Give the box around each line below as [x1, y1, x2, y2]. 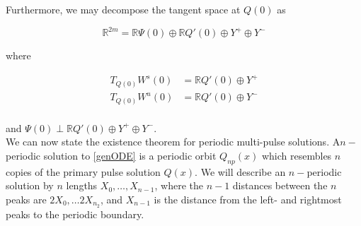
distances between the [232, 178, 328, 193]
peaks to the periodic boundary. [6, 206, 144, 221]
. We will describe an [195, 164, 286, 179]
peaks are [6, 191, 47, 206]
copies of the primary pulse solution [6, 164, 161, 179]
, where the [154, 178, 203, 193]
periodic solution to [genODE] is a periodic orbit [6, 148, 217, 162]
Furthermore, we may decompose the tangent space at [6, 2, 241, 16]
